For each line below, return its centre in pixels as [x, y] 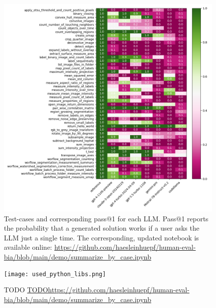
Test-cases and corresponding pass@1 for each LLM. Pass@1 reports [106, 218]
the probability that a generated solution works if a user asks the [102, 228]
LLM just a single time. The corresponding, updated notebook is [102, 237]
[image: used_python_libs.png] [55, 274]
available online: [28, 247]
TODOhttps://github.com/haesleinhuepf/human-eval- [108, 290]
